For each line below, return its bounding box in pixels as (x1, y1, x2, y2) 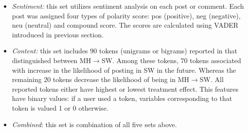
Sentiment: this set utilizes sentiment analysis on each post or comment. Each (12, 1, 244, 11)
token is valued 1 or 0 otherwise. (12, 102, 108, 113)
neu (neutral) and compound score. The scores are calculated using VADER (12, 20, 239, 30)
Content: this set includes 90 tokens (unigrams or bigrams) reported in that (12, 46, 237, 56)
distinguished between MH (12, 55, 91, 65)
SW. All (199, 74, 224, 84)
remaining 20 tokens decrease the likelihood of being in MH (12, 74, 190, 84)
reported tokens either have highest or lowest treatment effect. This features (12, 83, 239, 94)
